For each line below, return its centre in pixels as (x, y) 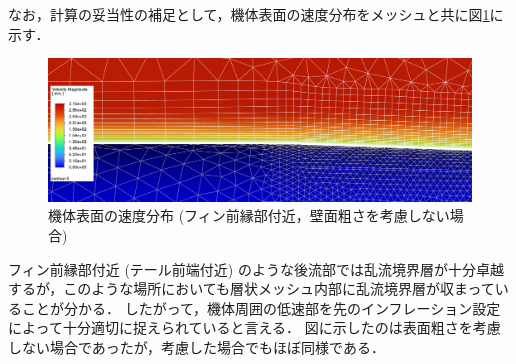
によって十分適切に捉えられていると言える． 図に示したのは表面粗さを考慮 (254, 327)
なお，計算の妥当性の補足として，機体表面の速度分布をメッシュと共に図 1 (249, 14)
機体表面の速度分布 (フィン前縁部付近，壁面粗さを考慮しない (249, 215)
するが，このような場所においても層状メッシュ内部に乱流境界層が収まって (251, 288)
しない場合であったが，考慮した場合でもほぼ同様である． (196, 347)
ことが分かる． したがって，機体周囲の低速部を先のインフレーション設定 (261, 307)
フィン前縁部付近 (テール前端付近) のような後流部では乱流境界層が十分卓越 (256, 268)
